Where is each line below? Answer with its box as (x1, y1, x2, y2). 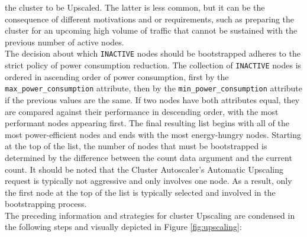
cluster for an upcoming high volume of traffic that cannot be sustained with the (5, 24, 298, 37)
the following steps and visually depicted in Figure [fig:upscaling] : (5, 220, 242, 233)
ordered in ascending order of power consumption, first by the (5, 70, 229, 83)
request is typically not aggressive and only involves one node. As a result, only (5, 175, 292, 187)
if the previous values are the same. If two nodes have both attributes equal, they (5, 93, 300, 106)
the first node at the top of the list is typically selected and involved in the (5, 186, 276, 198)
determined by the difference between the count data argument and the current (5, 151, 292, 163)
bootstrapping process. (5, 197, 87, 210)
